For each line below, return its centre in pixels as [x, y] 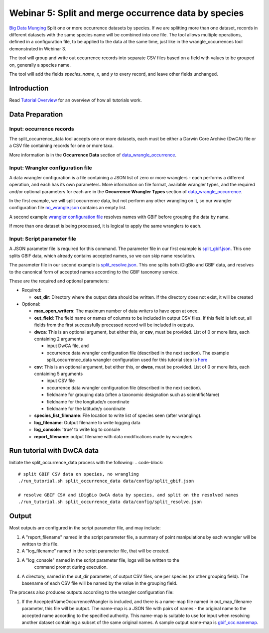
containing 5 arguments [59, 374]
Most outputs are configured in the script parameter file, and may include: [85, 528]
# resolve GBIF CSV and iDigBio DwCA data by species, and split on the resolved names [129, 495]
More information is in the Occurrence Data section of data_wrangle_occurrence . [93, 155]
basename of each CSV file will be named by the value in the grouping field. [100, 583]
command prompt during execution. [71, 567]
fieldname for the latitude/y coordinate [86, 408]
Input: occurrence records [42, 128]
